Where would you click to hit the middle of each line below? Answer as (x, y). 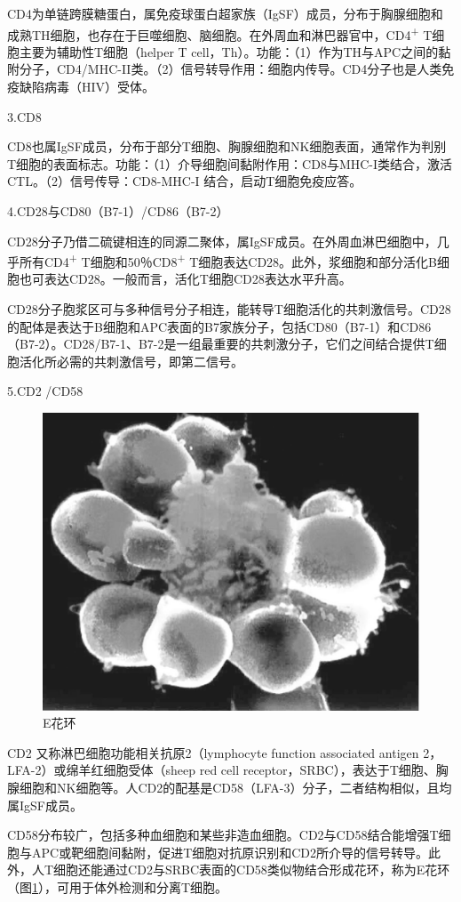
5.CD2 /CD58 (45, 391)
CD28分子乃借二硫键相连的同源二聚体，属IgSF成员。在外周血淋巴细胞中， (222, 241)
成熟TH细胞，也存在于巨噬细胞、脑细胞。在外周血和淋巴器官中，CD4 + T (220, 33)
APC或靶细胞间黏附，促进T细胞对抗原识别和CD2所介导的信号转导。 (230, 852)
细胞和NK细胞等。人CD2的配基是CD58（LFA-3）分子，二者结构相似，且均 (235, 787)
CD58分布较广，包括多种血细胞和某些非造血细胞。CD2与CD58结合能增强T (223, 835)
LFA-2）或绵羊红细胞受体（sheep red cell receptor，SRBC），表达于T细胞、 (222, 770)
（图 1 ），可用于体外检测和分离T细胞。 (118, 886)
